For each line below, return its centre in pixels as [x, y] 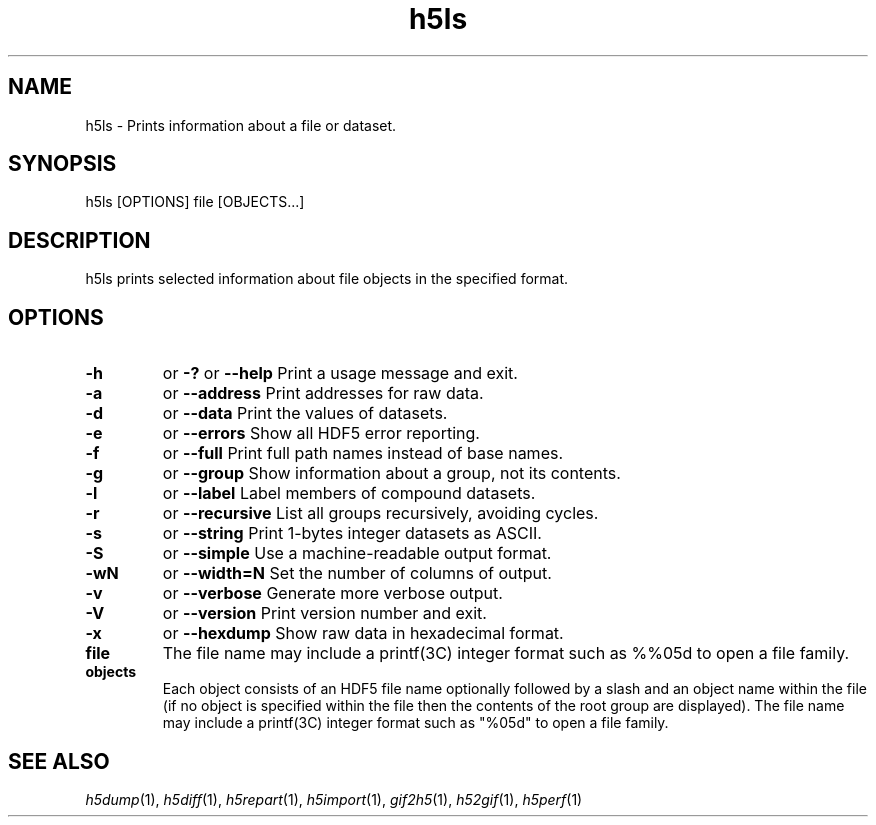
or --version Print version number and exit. [324, 613]
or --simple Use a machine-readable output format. [357, 553]
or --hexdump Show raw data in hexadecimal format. [363, 633]
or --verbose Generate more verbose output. [332, 593]
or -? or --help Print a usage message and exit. [340, 373]
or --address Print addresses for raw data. [323, 393]
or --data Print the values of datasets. [305, 413]
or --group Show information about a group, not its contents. [391, 473]
